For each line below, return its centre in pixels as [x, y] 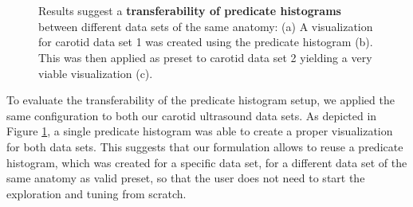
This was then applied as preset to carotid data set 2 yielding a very [205, 57]
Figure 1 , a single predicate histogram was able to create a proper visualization [200, 131]
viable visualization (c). [96, 73]
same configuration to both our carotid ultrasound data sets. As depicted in [192, 115]
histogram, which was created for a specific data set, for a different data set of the [207, 162]
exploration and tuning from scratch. [96, 193]
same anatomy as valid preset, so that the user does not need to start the [186, 178]
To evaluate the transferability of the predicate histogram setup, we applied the [201, 100]
